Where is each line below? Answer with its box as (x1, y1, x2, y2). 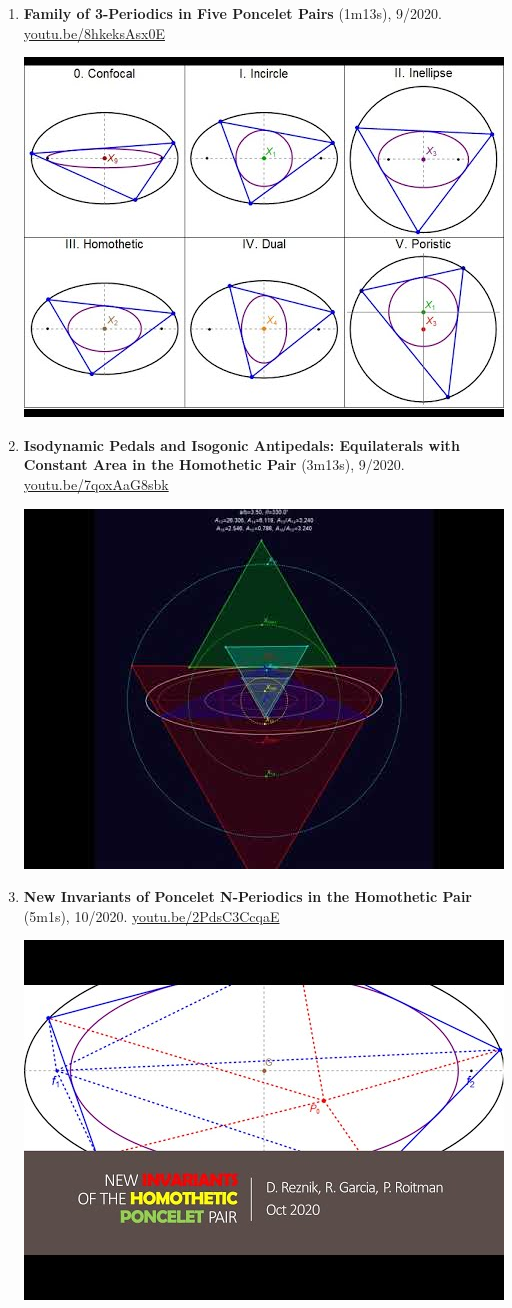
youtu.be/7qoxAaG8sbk (23, 473, 169, 494)
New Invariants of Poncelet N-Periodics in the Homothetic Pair (23, 886, 472, 907)
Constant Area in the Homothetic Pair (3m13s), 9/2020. (23, 454, 405, 475)
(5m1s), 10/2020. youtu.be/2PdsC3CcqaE (23, 905, 280, 926)
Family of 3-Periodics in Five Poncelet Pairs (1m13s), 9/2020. (23, 3, 442, 23)
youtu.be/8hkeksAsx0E (23, 22, 165, 43)
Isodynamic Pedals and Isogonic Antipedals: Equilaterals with (23, 434, 460, 455)
